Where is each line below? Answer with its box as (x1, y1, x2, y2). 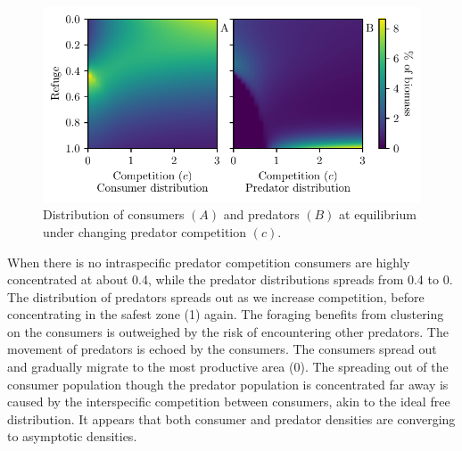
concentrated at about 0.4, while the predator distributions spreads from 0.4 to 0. (7, 270, 453, 289)
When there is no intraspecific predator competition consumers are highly (7, 252, 410, 271)
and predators (223, 205, 300, 224)
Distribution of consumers (43, 205, 185, 224)
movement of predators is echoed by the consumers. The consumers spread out (7, 340, 437, 358)
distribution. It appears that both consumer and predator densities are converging (7, 409, 456, 428)
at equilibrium (339, 205, 417, 224)
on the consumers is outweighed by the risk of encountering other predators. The (7, 322, 449, 340)
